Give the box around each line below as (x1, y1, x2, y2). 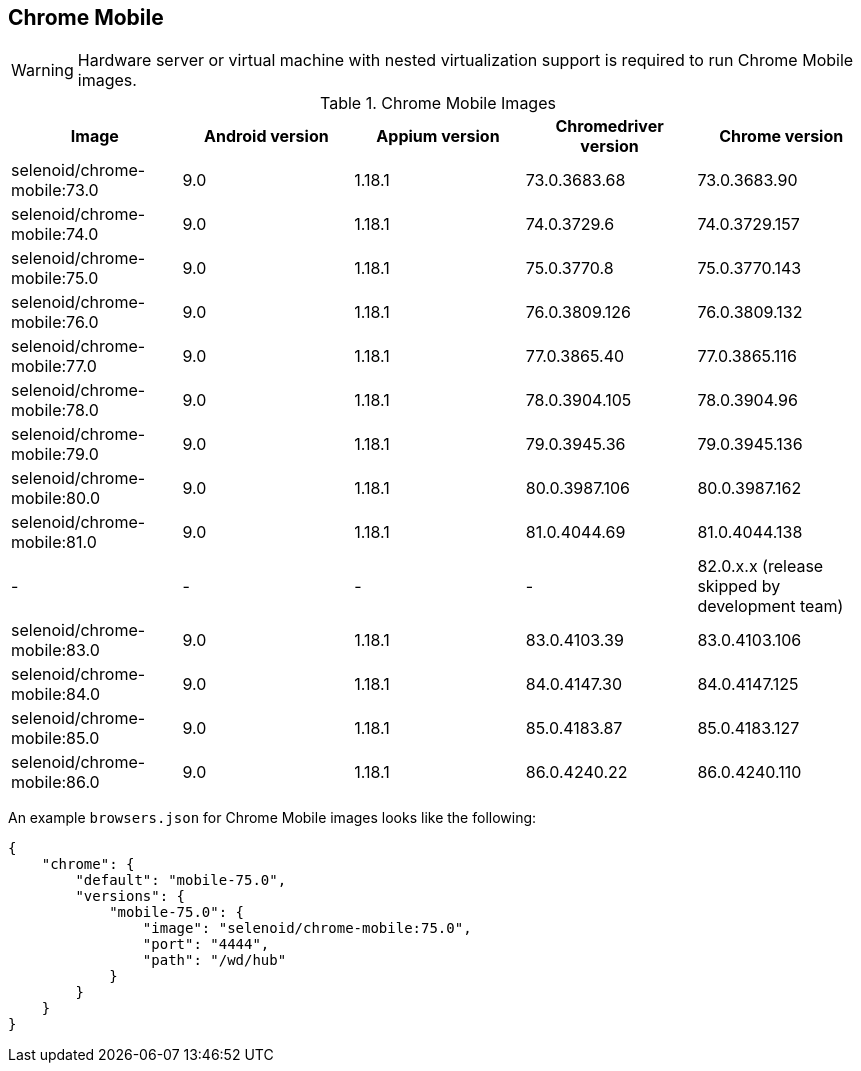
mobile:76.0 (11, 312, 99, 333)
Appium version (376, 126, 500, 147)
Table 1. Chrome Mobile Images (320, 93, 556, 114)
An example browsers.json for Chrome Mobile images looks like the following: (8, 809, 537, 827)
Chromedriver (555, 116, 664, 137)
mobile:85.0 (11, 728, 100, 749)
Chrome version (719, 126, 844, 147)
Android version (204, 126, 329, 147)
